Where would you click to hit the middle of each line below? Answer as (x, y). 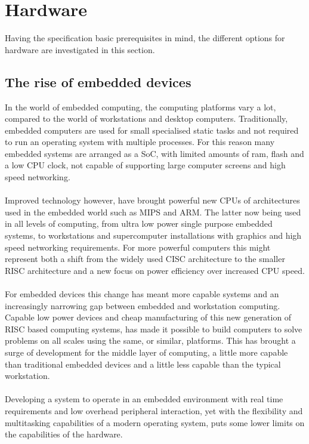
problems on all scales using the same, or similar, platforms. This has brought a (150, 340)
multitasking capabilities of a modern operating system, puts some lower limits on (155, 422)
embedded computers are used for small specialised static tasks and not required (152, 130)
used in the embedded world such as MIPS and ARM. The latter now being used (153, 212)
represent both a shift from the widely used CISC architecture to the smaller (145, 259)
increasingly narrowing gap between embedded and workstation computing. (143, 305)
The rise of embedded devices (98, 81)
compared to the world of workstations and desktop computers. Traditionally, (146, 118)
